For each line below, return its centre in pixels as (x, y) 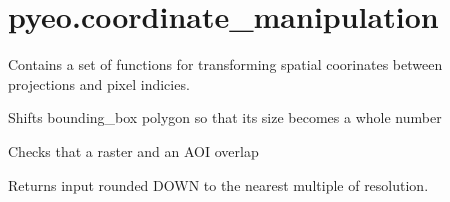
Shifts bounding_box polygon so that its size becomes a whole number (225, 117)
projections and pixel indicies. (99, 83)
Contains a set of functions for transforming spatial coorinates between (225, 64)
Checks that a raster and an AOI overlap (133, 150)
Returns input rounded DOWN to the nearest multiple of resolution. (218, 184)
